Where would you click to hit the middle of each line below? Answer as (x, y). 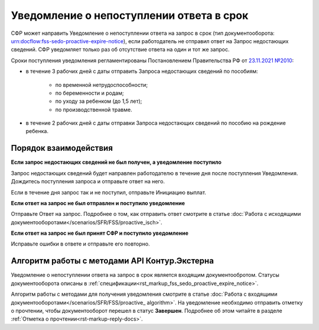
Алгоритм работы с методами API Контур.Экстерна (112, 261)
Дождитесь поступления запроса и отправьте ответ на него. (88, 182)
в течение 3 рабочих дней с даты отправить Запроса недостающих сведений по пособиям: (142, 72)
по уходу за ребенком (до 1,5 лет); (99, 101)
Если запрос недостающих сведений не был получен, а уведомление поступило (116, 162)
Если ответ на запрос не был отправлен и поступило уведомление (98, 203)
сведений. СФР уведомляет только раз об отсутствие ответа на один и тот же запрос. (120, 50)
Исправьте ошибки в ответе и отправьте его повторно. (80, 244)
